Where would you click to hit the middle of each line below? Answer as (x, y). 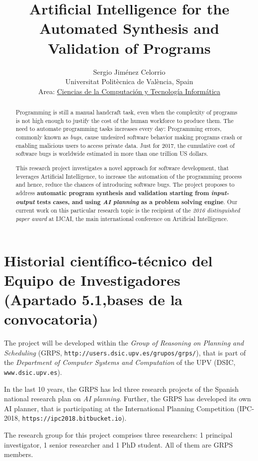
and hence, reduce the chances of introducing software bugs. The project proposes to (125, 184)
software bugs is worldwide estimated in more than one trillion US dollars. (112, 154)
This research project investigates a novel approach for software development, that (122, 168)
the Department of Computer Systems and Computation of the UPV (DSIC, (120, 362)
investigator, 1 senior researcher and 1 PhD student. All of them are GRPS (119, 444)
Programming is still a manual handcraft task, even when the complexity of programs (127, 112)
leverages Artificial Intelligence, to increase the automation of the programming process (129, 176)
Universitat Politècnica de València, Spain (129, 81)
